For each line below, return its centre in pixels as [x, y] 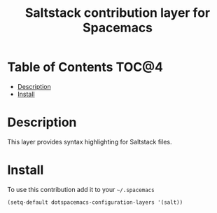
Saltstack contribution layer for [118, 13]
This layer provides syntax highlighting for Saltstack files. [90, 142]
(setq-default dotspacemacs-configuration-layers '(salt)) [95, 202]
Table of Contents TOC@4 [85, 67]
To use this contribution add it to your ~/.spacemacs [81, 189]
